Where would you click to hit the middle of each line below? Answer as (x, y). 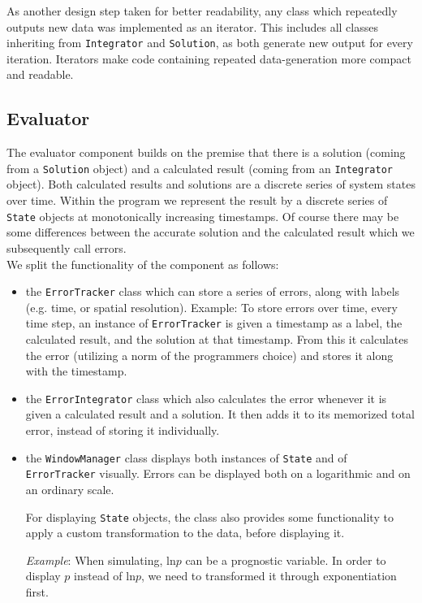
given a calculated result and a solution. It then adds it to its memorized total (220, 414)
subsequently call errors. (67, 247)
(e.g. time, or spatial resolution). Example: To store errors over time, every (211, 307)
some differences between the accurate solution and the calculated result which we (211, 232)
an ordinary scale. (70, 489)
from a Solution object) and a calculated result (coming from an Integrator (200, 168)
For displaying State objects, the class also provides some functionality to (209, 516)
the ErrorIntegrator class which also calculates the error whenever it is (206, 398)
